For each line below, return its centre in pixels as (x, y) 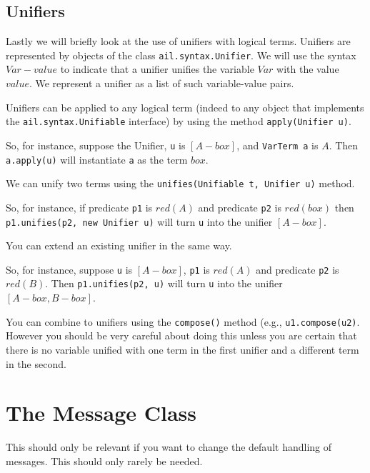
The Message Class (101, 413)
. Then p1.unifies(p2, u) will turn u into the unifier (164, 283)
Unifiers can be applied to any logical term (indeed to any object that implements (185, 107)
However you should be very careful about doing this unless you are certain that (181, 335)
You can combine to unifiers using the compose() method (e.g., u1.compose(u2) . (183, 321)
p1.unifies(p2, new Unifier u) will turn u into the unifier (139, 221)
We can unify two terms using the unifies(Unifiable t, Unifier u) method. (180, 183)
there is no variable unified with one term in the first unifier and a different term (182, 349)
